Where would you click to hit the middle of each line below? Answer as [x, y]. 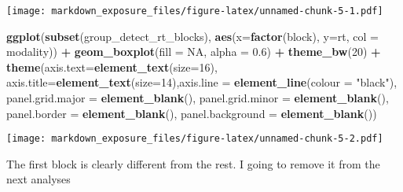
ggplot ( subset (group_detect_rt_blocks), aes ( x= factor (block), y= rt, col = [192, 36]
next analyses [38, 179]
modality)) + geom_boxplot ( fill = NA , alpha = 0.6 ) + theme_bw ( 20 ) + [194, 52]
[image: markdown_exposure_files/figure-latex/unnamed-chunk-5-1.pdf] [195, 11]
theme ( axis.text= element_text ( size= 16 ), [112, 66]
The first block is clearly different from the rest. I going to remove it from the [193, 163]
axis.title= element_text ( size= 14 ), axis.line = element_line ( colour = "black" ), [202, 82]
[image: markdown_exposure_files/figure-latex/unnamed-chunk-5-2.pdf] [195, 139]
